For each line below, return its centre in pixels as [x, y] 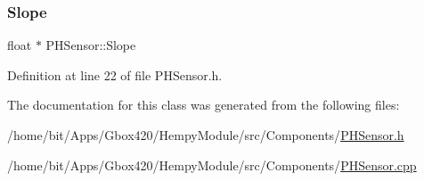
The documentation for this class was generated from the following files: [204, 105]
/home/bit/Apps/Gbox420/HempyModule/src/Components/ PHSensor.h [206, 135]
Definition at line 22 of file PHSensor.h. [115, 74]
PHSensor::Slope [91, 45]
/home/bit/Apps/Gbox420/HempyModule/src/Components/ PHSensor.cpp [212, 165]
